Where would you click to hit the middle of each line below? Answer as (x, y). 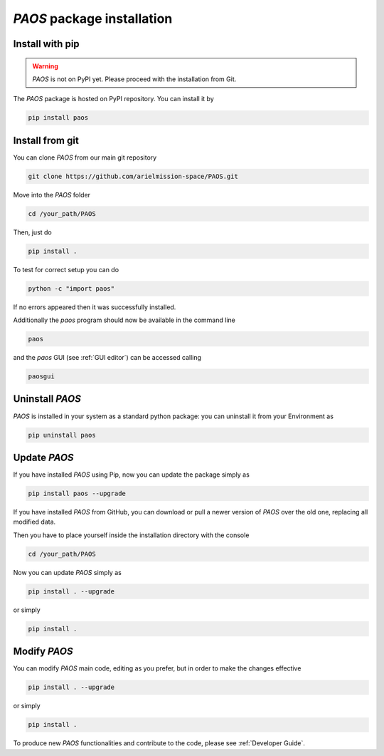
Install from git (46, 140)
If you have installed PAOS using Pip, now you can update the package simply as (132, 475)
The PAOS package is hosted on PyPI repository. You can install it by (114, 99)
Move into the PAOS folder (52, 195)
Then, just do (33, 232)
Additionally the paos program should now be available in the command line (124, 320)
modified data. (34, 522)
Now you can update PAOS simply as (68, 572)
